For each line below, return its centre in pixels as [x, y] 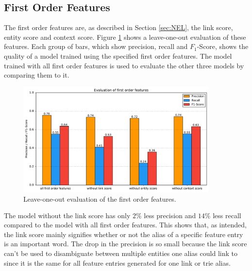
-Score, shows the [223, 46]
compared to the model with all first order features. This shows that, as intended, [125, 225]
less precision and [170, 215]
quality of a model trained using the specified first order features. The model [118, 56]
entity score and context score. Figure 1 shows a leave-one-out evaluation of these [125, 37]
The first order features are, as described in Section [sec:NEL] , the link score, [118, 27]
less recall [227, 215]
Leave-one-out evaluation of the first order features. [100, 199]
